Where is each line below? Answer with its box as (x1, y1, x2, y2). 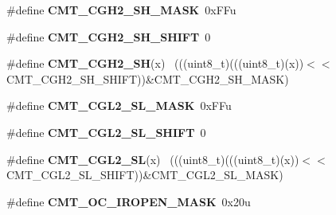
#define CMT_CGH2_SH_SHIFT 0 (6, 28, 211, 45)
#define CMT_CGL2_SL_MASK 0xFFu (6, 97, 232, 114)
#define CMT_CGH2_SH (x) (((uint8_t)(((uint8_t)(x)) (6, 55, 304, 72)
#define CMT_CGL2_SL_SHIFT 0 (6, 123, 206, 140)
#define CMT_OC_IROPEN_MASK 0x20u (6, 193, 251, 209)
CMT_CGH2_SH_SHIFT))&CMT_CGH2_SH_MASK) (6, 70, 289, 87)
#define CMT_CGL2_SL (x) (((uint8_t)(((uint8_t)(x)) (6, 150, 299, 167)
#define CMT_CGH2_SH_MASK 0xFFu (6, 2, 236, 18)
